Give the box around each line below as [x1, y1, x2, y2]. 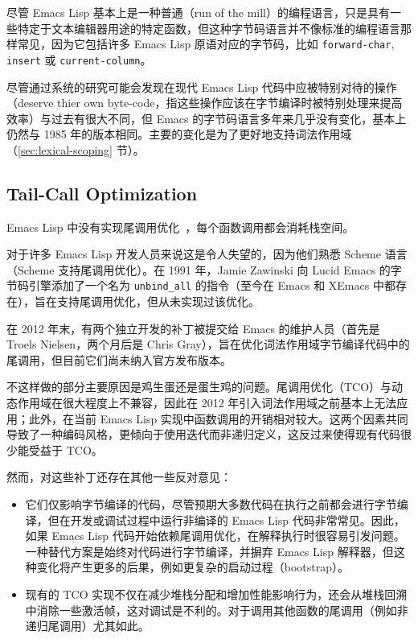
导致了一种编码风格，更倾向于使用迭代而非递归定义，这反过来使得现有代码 [6, 426, 400, 443]
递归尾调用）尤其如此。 [25, 617, 150, 634]
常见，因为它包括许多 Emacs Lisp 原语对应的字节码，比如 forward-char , [17, 35, 395, 52]
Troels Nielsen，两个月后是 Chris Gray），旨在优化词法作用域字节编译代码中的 [6, 336, 410, 352]
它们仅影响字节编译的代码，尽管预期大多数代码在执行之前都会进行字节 [25, 496, 397, 513]
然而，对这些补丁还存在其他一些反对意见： [6, 468, 232, 485]
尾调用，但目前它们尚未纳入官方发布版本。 [6, 351, 232, 368]
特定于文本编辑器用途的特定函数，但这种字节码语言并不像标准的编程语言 [17, 19, 400, 36]
